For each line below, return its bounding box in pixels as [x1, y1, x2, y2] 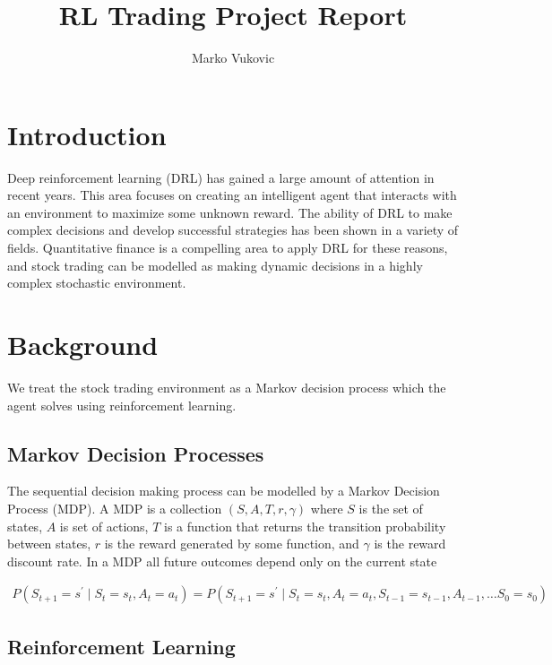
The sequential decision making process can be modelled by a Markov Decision [7, 481, 440, 500]
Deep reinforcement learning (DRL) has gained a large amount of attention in [7, 168, 435, 186]
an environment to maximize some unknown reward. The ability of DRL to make [7, 203, 453, 221]
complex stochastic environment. [7, 273, 186, 292]
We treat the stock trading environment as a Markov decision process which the [7, 377, 446, 396]
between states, [7, 534, 91, 553]
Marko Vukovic [191, 48, 275, 67]
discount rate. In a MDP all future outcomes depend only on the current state [7, 551, 437, 570]
